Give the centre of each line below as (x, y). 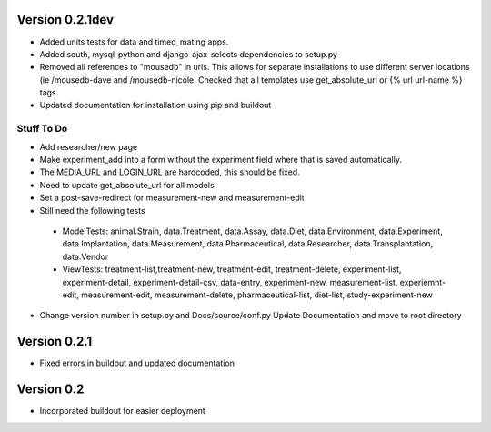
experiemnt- (423, 282)
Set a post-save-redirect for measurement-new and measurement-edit (172, 198)
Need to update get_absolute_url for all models (127, 185)
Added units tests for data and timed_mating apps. (134, 42)
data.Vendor (85, 256)
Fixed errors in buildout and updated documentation (137, 363)
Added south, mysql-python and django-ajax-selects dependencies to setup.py (189, 54)
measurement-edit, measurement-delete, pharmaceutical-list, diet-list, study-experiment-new (257, 295)
